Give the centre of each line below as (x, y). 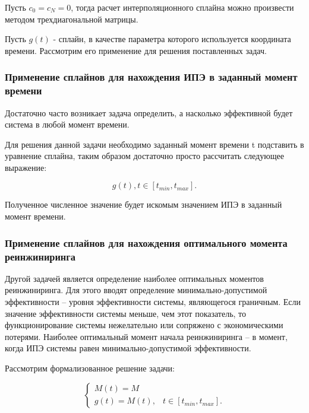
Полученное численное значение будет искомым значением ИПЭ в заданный (144, 204)
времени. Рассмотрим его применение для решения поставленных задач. (136, 50)
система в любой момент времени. (67, 124)
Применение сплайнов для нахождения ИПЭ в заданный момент (151, 77)
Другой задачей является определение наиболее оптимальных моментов (134, 278)
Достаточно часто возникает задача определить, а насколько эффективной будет (149, 112)
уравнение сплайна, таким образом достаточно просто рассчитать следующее (144, 156)
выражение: (26, 167)
